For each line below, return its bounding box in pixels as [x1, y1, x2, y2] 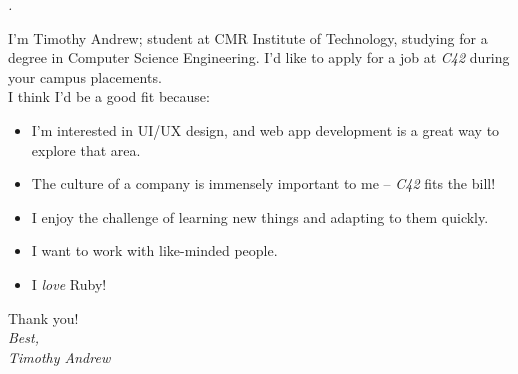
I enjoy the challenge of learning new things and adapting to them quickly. [31, 206, 489, 227]
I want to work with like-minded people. [31, 240, 278, 261]
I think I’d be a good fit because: [8, 86, 210, 107]
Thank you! [8, 307, 79, 328]
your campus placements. [8, 66, 162, 87]
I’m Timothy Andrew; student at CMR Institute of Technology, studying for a [8, 27, 488, 48]
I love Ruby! [31, 273, 107, 294]
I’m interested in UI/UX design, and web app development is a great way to [31, 119, 500, 140]
